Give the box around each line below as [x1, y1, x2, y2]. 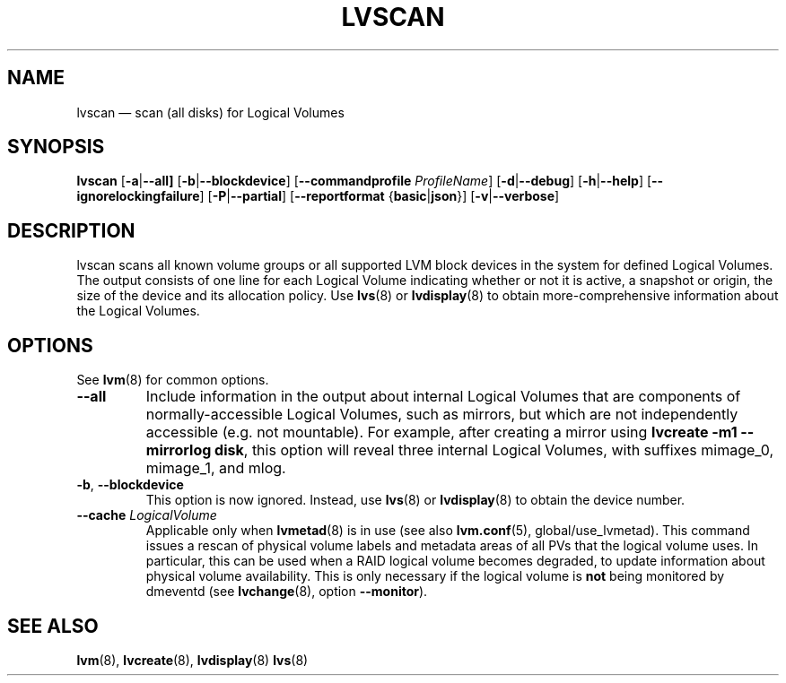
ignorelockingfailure [76, 188, 200, 204]
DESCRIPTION [7, 219, 135, 242]
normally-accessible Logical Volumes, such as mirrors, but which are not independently [145, 405, 738, 424]
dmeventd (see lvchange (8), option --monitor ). [145, 584, 428, 600]
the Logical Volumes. [76, 303, 200, 319]
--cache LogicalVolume [76, 507, 217, 523]
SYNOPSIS [7, 135, 105, 159]
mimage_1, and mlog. [145, 459, 286, 478]
